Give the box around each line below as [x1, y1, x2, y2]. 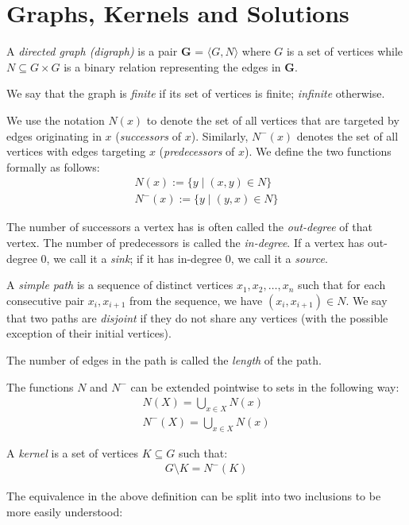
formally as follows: [6, 158, 100, 175]
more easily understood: [6, 503, 123, 519]
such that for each [298, 276, 386, 293]
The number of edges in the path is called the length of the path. [6, 351, 322, 368]
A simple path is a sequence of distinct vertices [6, 276, 233, 293]
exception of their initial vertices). [6, 325, 172, 342]
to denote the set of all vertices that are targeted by [146, 111, 399, 128]
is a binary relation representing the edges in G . [64, 58, 298, 75]
